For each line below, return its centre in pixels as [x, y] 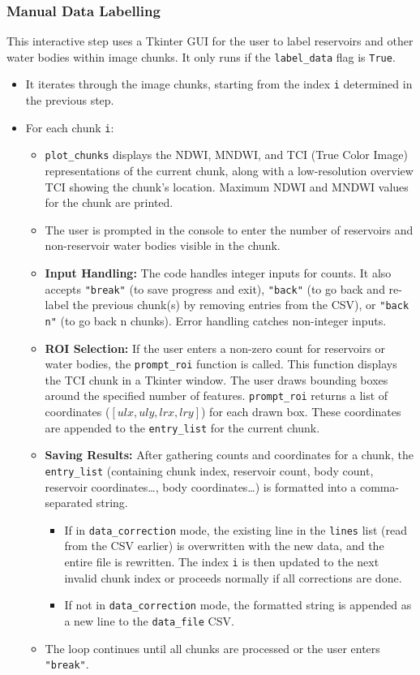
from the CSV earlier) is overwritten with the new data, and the [224, 546]
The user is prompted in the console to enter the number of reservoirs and [229, 229]
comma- [379, 486]
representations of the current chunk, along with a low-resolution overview [229, 171]
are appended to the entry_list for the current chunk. [182, 427]
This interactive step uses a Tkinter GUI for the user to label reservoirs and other [210, 41]
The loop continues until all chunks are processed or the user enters [212, 648]
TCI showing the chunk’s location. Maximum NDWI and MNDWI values [227, 186]
